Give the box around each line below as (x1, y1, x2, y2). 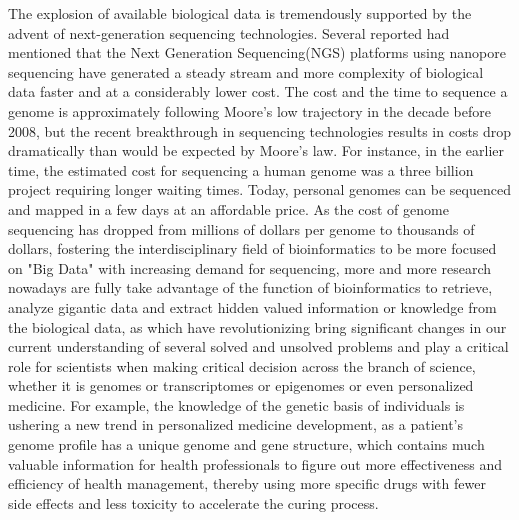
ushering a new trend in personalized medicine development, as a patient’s (8, 414, 464, 435)
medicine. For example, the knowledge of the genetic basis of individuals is (8, 394, 465, 415)
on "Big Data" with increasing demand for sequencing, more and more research (8, 257, 492, 278)
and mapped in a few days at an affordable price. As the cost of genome (8, 198, 449, 219)
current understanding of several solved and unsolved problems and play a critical (8, 336, 509, 357)
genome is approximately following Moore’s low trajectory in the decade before (8, 100, 491, 121)
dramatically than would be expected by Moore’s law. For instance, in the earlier (8, 140, 505, 161)
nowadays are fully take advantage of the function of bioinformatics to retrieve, (8, 277, 493, 298)
